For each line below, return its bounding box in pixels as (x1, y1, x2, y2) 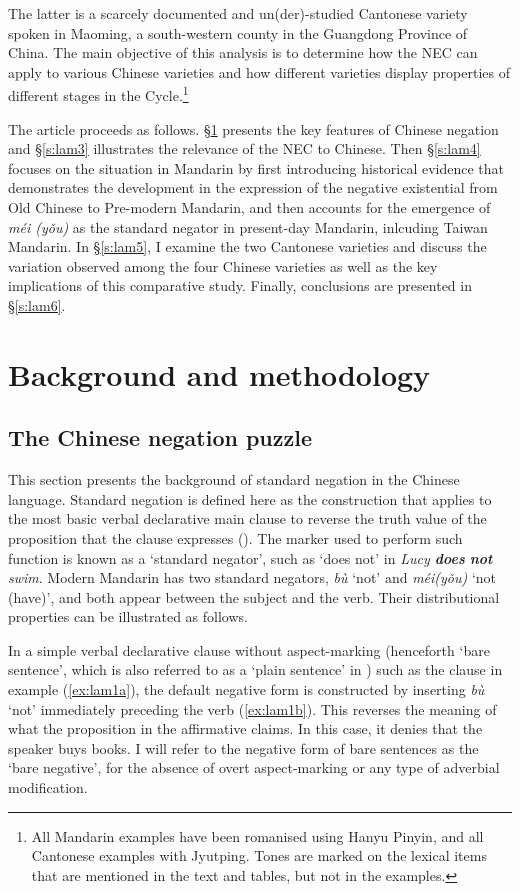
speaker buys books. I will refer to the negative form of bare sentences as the (8, 737, 479, 758)
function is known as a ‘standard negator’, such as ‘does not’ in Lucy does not (8, 547, 493, 568)
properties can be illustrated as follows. (8, 606, 248, 627)
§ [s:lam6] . (8, 294, 66, 315)
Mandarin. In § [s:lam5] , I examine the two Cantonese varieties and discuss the (8, 236, 487, 257)
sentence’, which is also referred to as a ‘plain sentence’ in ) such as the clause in (8, 659, 503, 680)
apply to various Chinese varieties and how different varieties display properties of (8, 61, 510, 82)
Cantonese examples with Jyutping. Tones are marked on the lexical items (31, 845, 487, 866)
